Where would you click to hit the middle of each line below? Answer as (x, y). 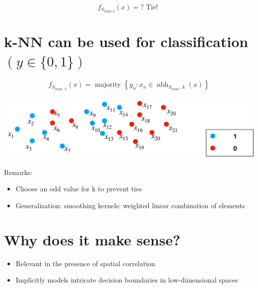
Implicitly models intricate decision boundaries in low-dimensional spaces (127, 280)
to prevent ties (120, 189)
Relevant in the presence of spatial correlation (85, 263)
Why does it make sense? (92, 239)
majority (108, 85)
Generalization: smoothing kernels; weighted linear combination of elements (130, 205)
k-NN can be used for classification (126, 41)
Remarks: (18, 172)
